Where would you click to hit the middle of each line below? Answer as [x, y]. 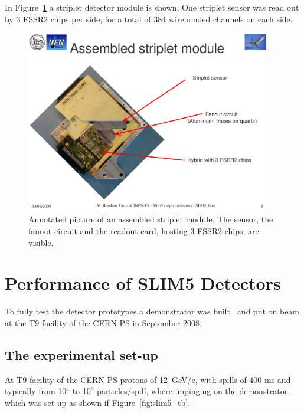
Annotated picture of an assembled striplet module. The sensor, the [151, 219]
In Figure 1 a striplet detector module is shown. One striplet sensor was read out [152, 7]
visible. [41, 242]
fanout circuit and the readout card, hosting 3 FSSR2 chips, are [144, 231]
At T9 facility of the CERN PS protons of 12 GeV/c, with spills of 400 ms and [148, 379]
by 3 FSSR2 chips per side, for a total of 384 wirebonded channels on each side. [149, 19]
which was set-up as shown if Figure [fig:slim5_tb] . [98, 402]
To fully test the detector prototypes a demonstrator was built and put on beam [152, 311]
